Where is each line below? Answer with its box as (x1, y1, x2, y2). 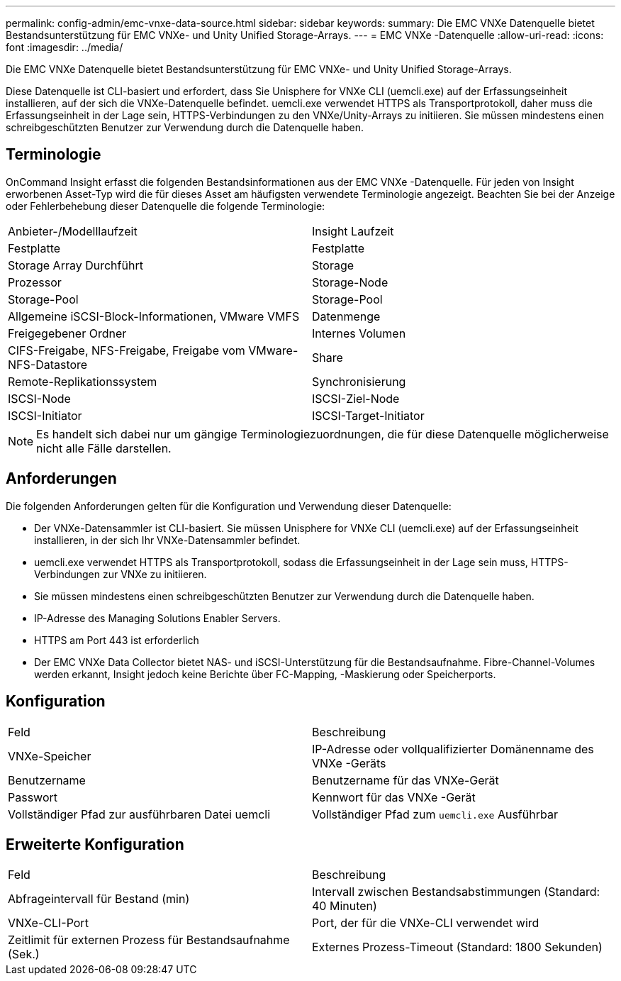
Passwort (8, 789, 57, 804)
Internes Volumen (312, 326, 406, 340)
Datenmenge (312, 309, 381, 323)
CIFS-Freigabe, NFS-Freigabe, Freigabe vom (8, 343, 245, 358)
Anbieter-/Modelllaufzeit (8, 223, 138, 238)
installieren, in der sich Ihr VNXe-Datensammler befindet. (34, 533, 301, 546)
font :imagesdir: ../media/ (6, 41, 123, 53)
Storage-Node (312, 275, 388, 289)
